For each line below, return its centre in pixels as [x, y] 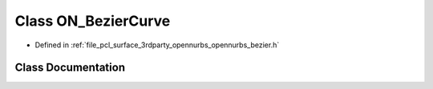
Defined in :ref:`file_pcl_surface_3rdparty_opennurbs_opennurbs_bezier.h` [157, 45]
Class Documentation [70, 68]
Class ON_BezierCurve [93, 21]
